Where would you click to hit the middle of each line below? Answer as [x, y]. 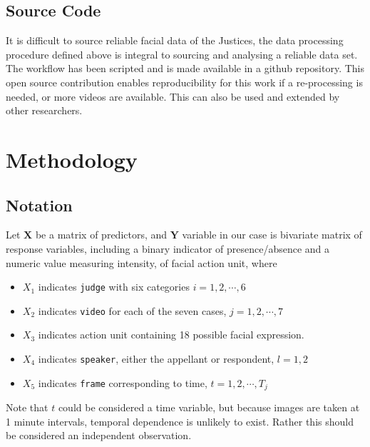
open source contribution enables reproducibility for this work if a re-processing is [184, 82]
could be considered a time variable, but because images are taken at [209, 407]
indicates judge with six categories [114, 287]
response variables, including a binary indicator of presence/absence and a [168, 248]
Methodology [72, 159]
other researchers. [44, 110]
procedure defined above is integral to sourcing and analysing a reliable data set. [182, 54]
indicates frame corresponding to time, [123, 382]
